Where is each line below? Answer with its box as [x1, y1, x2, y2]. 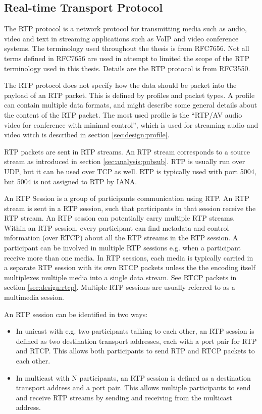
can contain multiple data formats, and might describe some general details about [4, 99, 257, 110]
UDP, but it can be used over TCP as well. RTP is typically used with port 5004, [4, 166, 256, 176]
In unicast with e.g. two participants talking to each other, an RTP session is [16, 326, 254, 336]
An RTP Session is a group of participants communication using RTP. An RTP [4, 193, 249, 203]
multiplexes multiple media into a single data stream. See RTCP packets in [4, 272, 237, 282]
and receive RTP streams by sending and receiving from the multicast [16, 392, 232, 402]
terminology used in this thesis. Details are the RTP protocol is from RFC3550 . [4, 63, 250, 73]
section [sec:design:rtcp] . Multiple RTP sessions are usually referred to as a [4, 282, 235, 292]
